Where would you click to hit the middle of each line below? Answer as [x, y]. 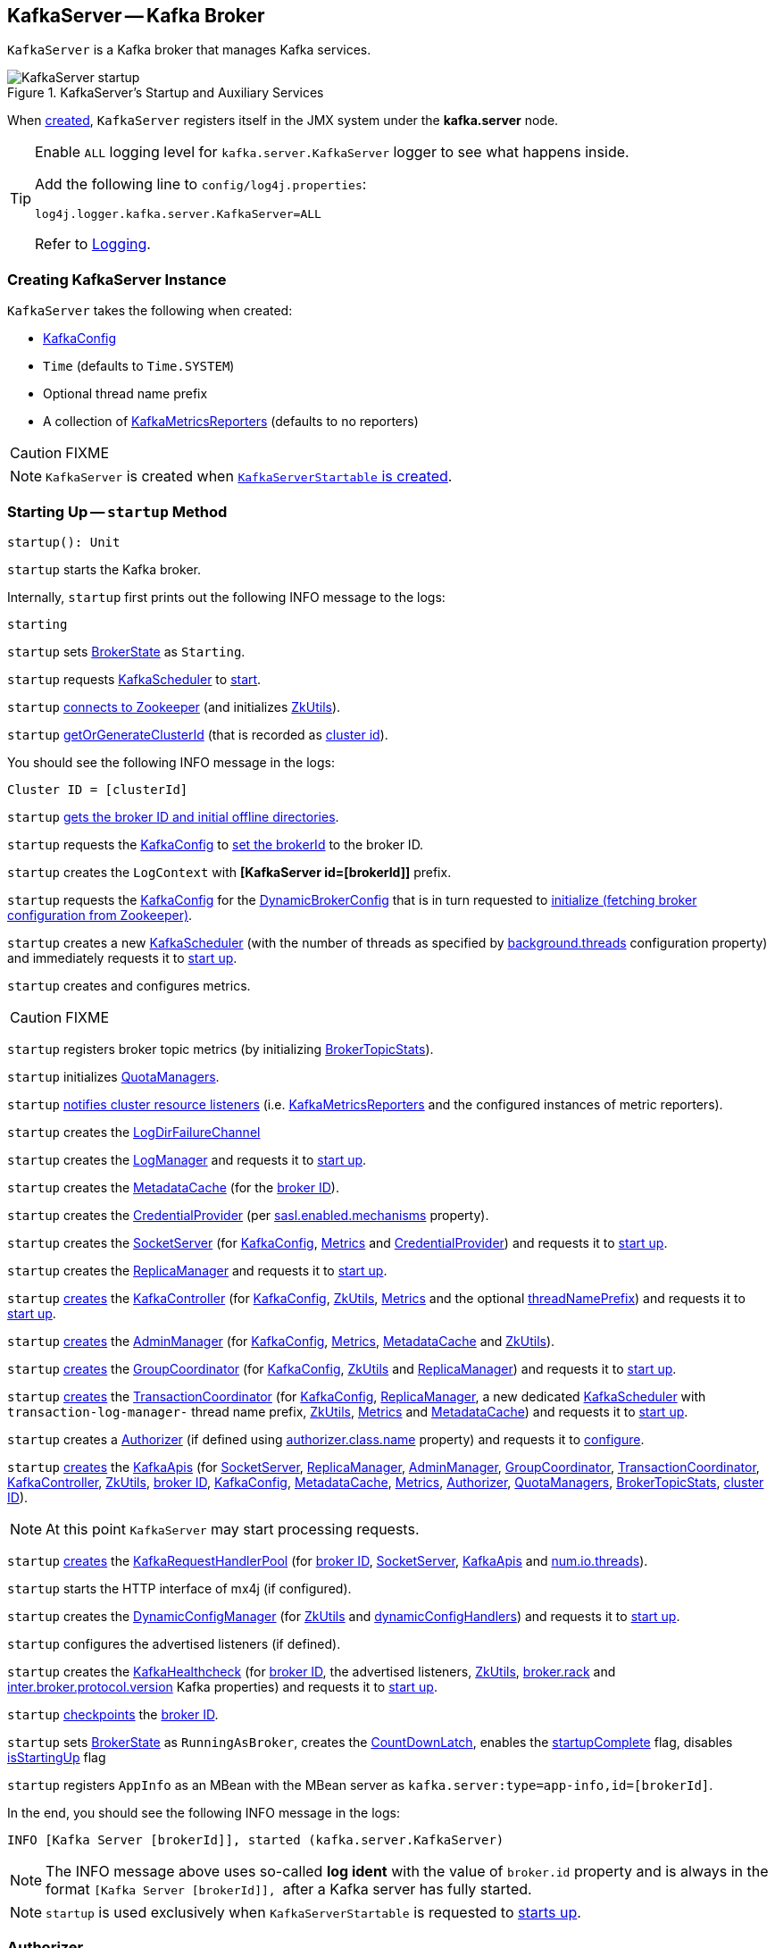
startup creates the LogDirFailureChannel [134, 1132]
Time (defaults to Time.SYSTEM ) [139, 366]
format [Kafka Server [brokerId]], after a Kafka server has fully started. [289, 1889]
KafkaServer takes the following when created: [150, 311]
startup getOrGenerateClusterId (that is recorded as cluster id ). [198, 734]
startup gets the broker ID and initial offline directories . [173, 816]
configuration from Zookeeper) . [100, 915]
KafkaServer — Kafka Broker [136, 16]
